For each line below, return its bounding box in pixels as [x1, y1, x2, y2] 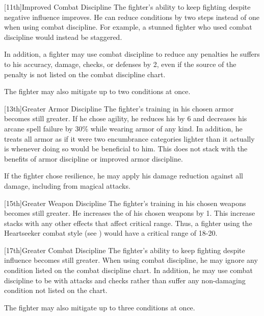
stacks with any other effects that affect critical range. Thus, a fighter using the [4, 217, 252, 228]
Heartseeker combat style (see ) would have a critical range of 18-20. [4, 228, 218, 238]
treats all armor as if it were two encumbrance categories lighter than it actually [4, 133, 255, 144]
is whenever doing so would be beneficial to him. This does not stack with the [4, 143, 248, 154]
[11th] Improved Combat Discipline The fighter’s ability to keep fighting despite [4, 2, 251, 12]
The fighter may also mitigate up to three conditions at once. [4, 302, 195, 312]
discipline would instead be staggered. [4, 31, 122, 42]
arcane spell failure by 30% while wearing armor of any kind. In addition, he [4, 123, 243, 133]
